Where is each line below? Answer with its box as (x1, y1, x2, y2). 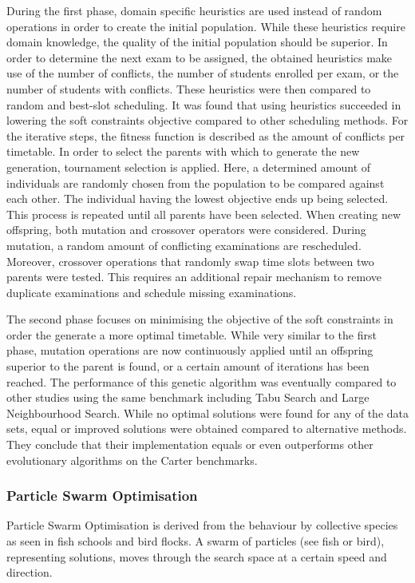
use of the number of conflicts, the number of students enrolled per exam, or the (6, 65, 399, 81)
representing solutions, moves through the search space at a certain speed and (6, 548, 387, 565)
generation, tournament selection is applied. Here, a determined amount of (6, 158, 371, 175)
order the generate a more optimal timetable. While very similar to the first (6, 326, 377, 343)
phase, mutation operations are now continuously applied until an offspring (6, 342, 373, 359)
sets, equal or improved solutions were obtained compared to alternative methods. (6, 420, 407, 437)
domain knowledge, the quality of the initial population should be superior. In (6, 34, 388, 50)
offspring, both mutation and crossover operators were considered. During (6, 221, 366, 238)
